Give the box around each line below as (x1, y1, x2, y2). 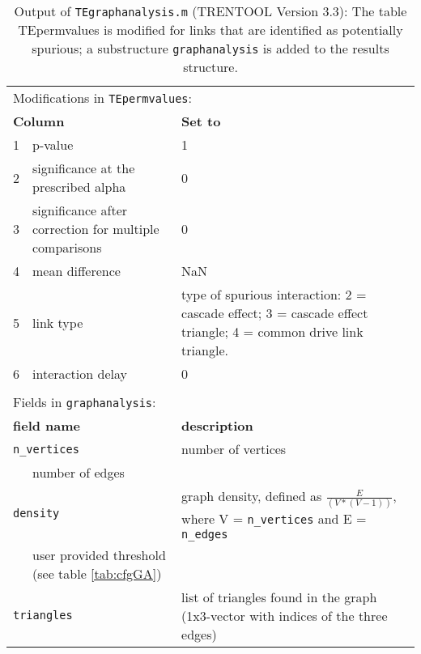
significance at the (32, 159, 135, 177)
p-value (32, 135, 74, 154)
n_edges (181, 527, 228, 541)
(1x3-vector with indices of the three (181, 605, 388, 625)
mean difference (32, 261, 121, 280)
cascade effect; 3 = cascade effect (181, 304, 368, 322)
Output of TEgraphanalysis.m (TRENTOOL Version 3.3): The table (14, 2, 407, 20)
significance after (32, 201, 128, 219)
